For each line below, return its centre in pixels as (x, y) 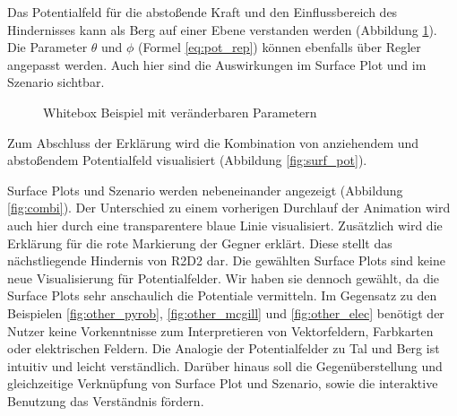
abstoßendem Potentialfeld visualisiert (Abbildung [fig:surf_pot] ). (187, 160)
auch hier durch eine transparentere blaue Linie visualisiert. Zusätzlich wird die (225, 225)
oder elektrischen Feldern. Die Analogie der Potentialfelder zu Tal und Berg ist (224, 348)
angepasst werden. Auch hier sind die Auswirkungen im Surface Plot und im (217, 64)
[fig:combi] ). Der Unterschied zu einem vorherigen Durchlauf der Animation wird (229, 208)
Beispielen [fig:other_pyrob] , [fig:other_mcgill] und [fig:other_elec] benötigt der (226, 312)
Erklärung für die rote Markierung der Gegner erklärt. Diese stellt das (200, 243)
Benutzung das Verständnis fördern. (106, 400)
